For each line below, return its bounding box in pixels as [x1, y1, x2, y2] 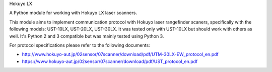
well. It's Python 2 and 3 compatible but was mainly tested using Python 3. [9, 33, 164, 39]
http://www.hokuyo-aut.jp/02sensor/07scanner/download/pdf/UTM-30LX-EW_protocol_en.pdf [22, 51, 219, 57]
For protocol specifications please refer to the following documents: [9, 42, 151, 48]
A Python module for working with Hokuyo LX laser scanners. [9, 10, 137, 16]
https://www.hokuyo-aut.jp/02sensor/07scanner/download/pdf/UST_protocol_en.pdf [22, 58, 198, 64]
